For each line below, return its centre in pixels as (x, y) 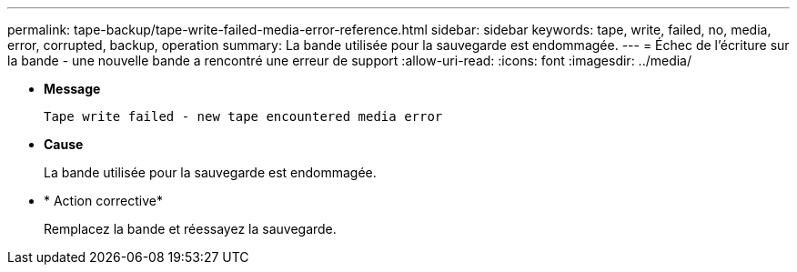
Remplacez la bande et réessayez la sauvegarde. (190, 229)
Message (72, 89)
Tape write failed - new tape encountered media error (243, 116)
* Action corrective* (104, 201)
